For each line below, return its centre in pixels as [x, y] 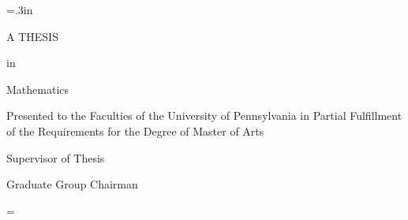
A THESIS [32, 36]
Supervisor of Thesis [56, 157]
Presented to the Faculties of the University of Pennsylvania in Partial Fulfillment [204, 116]
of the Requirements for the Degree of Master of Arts [135, 131]
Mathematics [38, 89]
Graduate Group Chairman [72, 184]
